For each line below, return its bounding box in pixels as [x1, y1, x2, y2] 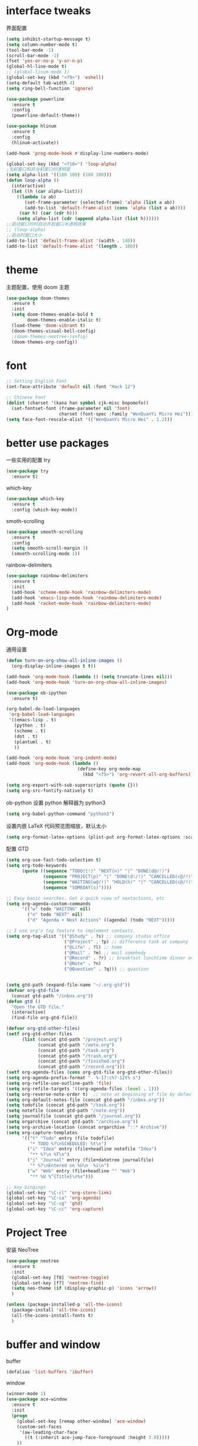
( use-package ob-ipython [6, 690, 67, 696]
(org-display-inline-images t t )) [11, 663, 96, 669]
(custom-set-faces [16, 1424, 62, 1429]
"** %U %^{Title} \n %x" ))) [29, 1174, 94, 1179]
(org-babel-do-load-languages [6, 706, 81, 712]
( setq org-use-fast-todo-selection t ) [6, 857, 101, 863]
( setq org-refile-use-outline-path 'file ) [6, 1080, 112, 1086]
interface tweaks [6, 4, 91, 18]
